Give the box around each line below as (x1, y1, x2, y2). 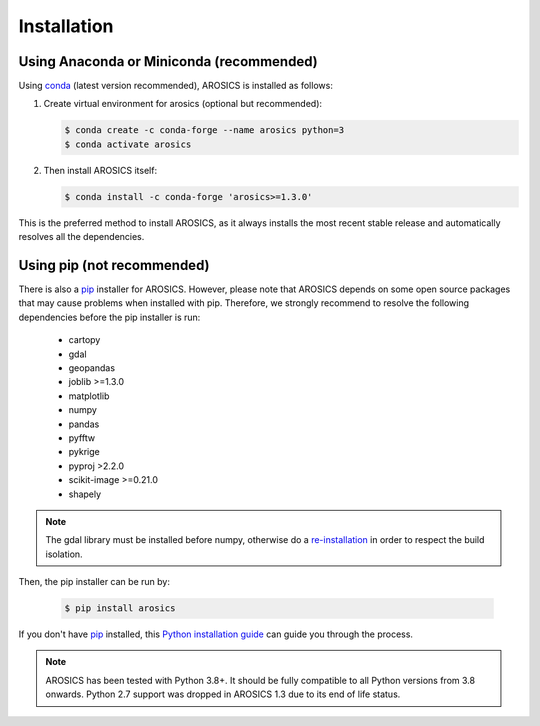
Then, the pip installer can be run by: (18, 576, 170, 588)
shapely (68, 488, 102, 500)
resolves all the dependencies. (18, 231, 145, 243)
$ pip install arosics (64, 603, 176, 614)
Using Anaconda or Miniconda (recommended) (18, 53, 319, 70)
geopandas (68, 362, 115, 374)
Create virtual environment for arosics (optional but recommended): (43, 98, 323, 110)
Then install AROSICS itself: (43, 164, 158, 176)
